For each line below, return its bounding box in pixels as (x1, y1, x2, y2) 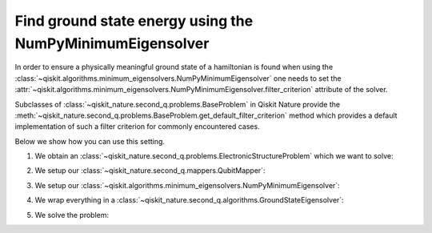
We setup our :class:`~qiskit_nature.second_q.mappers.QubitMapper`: (34, 166, 266, 175)
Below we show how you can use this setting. (14, 136, 166, 146)
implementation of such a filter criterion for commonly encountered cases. (14, 122, 260, 131)
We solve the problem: (34, 210, 110, 219)
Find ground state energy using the (14, 12, 254, 30)
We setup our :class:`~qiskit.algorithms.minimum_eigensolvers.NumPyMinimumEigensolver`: (34, 180, 340, 190)
